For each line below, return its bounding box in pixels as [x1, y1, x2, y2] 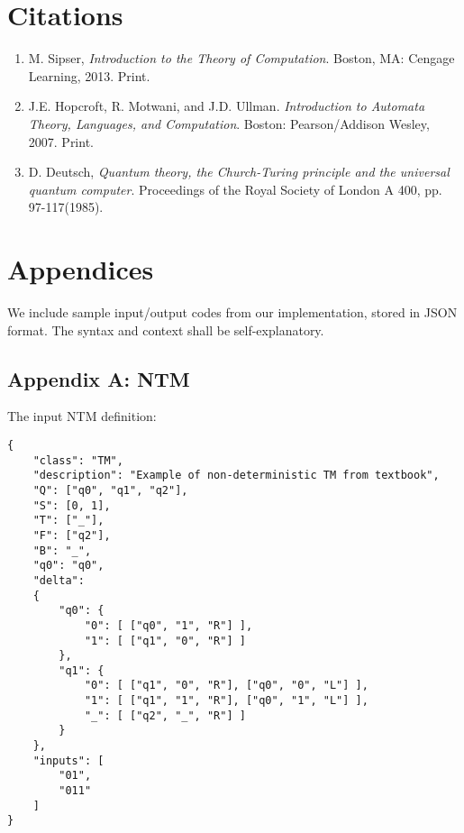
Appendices [7, 251, 154, 288]
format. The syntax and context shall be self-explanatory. [7, 320, 324, 339]
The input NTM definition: [7, 407, 157, 426]
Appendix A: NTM [7, 364, 190, 392]
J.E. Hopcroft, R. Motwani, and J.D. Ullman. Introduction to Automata [28, 96, 425, 115]
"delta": [32, 573, 85, 587]
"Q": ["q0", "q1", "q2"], [32, 483, 188, 497]
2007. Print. [28, 132, 94, 151]
